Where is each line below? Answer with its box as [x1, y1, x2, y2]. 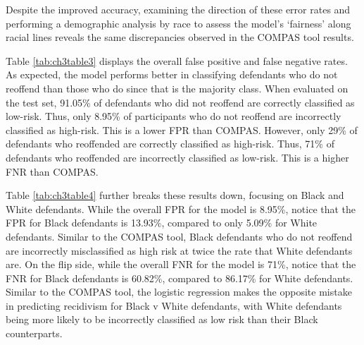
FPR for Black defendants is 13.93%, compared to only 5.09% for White [6, 215, 318, 230]
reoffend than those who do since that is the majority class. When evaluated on [6, 80, 349, 95]
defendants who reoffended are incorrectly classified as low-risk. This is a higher [6, 150, 349, 164]
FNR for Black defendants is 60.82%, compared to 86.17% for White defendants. [6, 270, 353, 285]
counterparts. [6, 326, 63, 341]
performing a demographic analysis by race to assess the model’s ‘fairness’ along [6, 16, 351, 30]
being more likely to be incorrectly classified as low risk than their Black [6, 312, 318, 327]
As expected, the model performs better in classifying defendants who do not [6, 67, 338, 82]
